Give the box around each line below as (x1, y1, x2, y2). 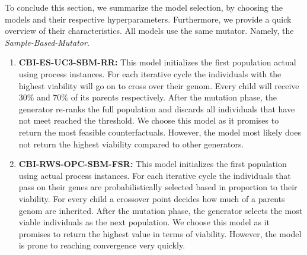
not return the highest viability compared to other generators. (18, 137, 244, 150)
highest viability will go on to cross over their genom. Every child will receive (18, 79, 299, 92)
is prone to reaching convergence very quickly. (18, 239, 186, 251)
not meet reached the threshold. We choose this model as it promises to (18, 114, 279, 127)
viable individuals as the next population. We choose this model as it (18, 216, 270, 228)
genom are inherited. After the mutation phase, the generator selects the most (18, 204, 303, 216)
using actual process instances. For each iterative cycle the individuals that (18, 169, 291, 181)
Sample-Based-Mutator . (5, 36, 89, 48)
